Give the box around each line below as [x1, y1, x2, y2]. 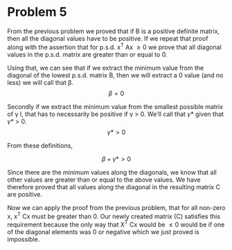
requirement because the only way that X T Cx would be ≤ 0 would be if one [7, 219, 225, 229]
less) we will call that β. [7, 78, 74, 86]
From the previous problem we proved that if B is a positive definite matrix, [7, 27, 220, 35]
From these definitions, [7, 141, 73, 149]
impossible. [7, 235, 40, 243]
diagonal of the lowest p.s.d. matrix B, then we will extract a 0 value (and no [7, 70, 224, 79]
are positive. [7, 190, 43, 198]
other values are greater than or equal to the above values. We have [7, 175, 201, 184]
